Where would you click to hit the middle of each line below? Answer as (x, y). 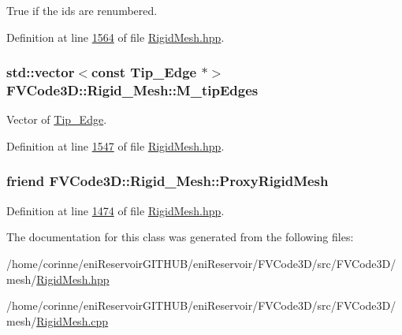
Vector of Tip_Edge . (57, 119)
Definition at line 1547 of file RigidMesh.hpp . (115, 145)
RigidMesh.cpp (73, 320)
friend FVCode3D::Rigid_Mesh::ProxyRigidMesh (167, 181)
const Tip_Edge (144, 72)
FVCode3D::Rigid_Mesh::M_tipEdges (132, 90)
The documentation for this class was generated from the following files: (180, 237)
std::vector (41, 72)
